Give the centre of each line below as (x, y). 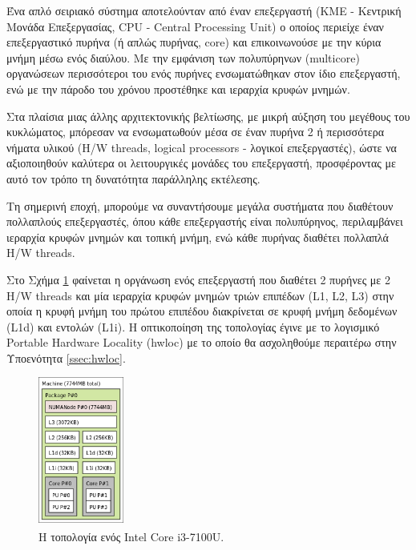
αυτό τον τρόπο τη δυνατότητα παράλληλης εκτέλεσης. (133, 178)
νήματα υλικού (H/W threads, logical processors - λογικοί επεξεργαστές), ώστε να (202, 147)
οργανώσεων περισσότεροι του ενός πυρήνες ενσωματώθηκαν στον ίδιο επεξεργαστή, (204, 73)
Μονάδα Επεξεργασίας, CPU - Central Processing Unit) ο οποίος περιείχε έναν (195, 26)
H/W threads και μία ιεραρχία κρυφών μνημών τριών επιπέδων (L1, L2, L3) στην (200, 295)
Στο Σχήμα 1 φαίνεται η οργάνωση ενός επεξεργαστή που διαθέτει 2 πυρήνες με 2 (198, 279)
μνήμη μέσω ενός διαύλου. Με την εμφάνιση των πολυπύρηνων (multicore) (183, 57)
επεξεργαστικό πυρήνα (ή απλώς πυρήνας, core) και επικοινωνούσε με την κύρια (194, 42)
